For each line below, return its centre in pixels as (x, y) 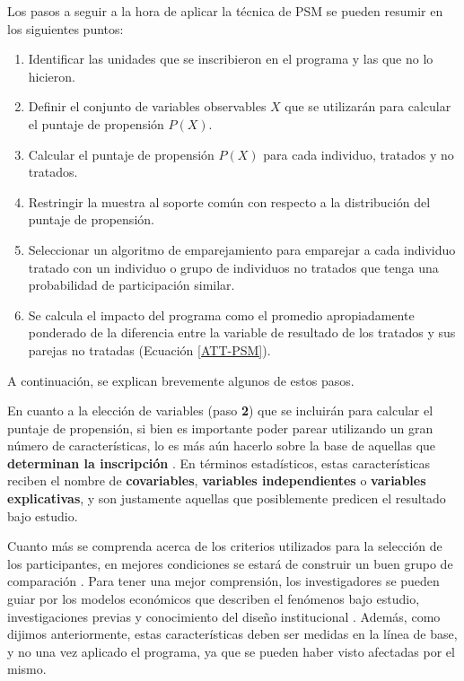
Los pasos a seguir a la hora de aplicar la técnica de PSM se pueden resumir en (225, 11)
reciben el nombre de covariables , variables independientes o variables (217, 480)
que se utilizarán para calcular (368, 106)
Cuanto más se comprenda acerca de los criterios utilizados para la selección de (225, 546)
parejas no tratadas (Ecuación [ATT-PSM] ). (149, 349)
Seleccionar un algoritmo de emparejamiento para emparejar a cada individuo (242, 249)
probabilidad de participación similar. (131, 285)
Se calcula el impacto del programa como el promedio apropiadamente (221, 314)
